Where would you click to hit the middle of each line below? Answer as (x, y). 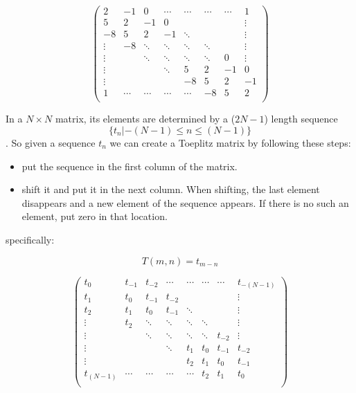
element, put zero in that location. (95, 216)
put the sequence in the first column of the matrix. (130, 166)
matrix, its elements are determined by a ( (145, 119)
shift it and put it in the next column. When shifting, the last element (171, 189)
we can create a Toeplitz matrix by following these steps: (230, 142)
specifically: (30, 239)
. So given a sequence (51, 142)
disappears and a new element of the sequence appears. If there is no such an (185, 202)
